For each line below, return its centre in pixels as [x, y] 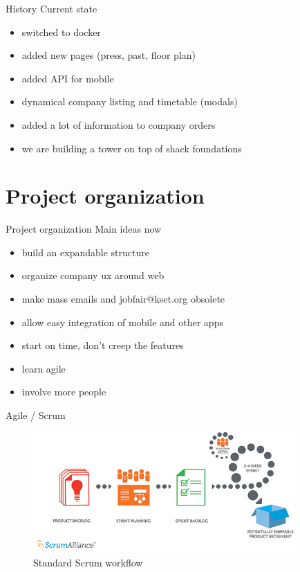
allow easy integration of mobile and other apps [122, 322]
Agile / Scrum [36, 415]
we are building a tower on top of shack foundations [132, 148]
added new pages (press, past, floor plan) [109, 55]
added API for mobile [68, 78]
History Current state [51, 8]
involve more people [64, 392]
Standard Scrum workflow [88, 563]
